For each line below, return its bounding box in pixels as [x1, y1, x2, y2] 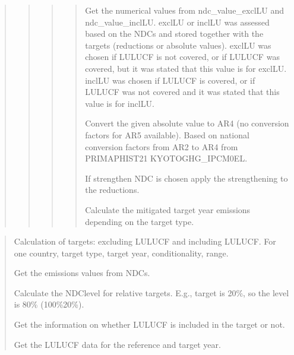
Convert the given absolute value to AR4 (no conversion [85, 117, 289, 129]
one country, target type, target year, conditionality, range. [14, 246, 229, 259]
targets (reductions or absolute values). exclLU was [85, 39, 271, 51]
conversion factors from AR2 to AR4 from [85, 140, 238, 153]
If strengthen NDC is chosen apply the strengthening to [85, 172, 288, 184]
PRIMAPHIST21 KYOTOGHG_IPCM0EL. [85, 152, 248, 164]
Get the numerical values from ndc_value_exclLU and [85, 4, 284, 16]
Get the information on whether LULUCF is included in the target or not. [14, 318, 285, 331]
